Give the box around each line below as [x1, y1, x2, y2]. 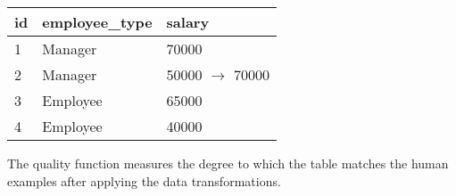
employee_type [42, 12, 153, 32]
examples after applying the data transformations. [7, 171, 281, 190]
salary [166, 12, 210, 32]
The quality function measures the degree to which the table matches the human [7, 154, 449, 172]
